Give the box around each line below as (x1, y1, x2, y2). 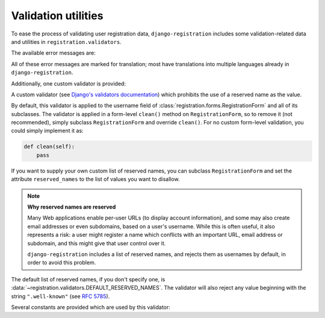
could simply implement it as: (11, 127, 84, 135)
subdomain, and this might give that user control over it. (27, 239, 166, 246)
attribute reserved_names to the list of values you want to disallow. (11, 176, 180, 183)
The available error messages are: (11, 49, 96, 57)
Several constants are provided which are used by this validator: (11, 304, 171, 311)
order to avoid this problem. (27, 259, 96, 266)
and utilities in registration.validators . (11, 38, 122, 45)
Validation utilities (11, 9, 104, 22)
